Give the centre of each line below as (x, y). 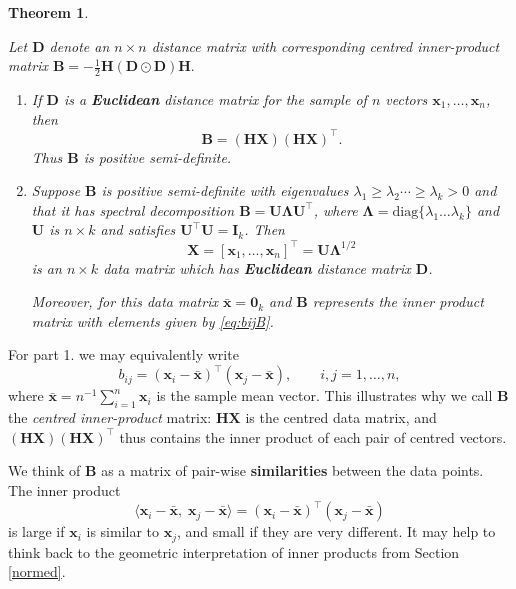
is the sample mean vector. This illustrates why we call (324, 395)
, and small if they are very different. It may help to (336, 531)
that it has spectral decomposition (133, 209)
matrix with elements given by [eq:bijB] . (152, 320)
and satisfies (138, 229)
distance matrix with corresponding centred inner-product (325, 45)
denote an (79, 45)
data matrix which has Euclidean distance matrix (257, 267)
